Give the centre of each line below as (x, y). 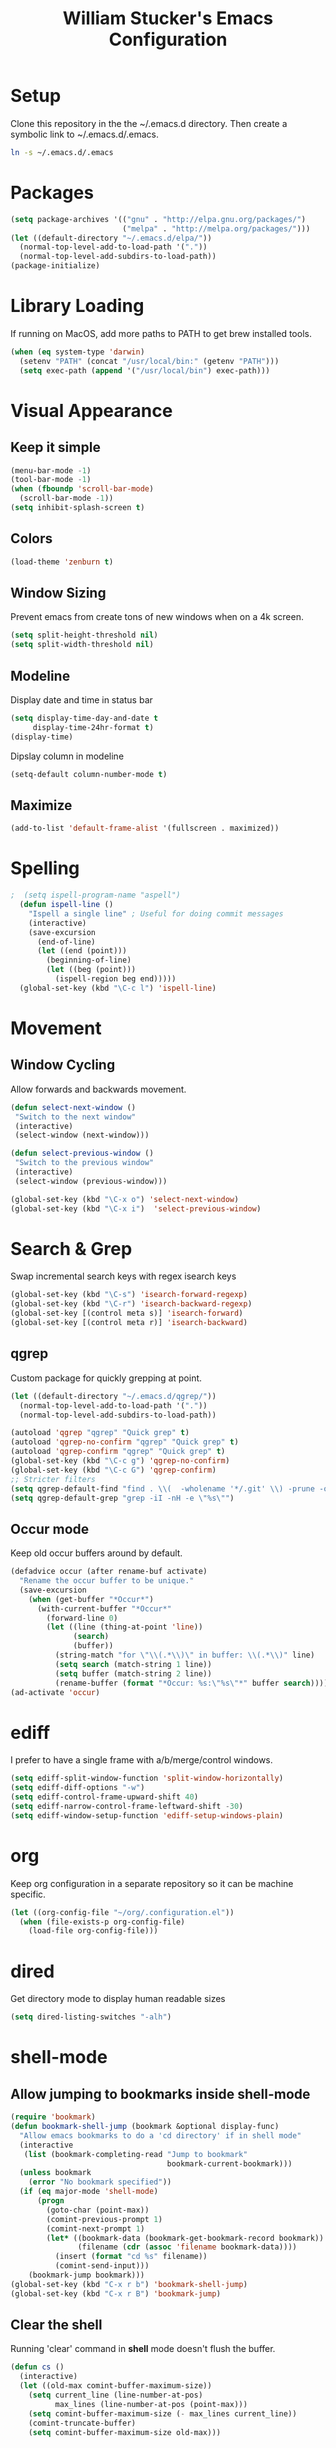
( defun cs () (37, 2367)
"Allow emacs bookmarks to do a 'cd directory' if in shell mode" (160, 2135)
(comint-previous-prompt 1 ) (104, 2219)
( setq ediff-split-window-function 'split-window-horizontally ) (147, 1778)
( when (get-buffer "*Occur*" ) (91, 1599)
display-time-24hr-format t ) (93, 727)
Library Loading (77, 306)
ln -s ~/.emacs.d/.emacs (62, 152)
